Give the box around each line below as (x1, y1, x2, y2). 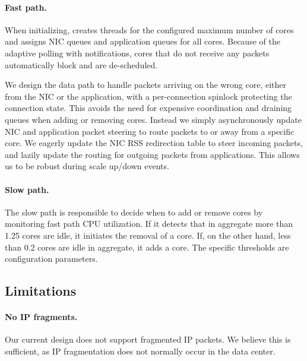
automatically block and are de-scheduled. (5, 58, 158, 71)
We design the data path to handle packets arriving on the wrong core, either (5, 78, 287, 91)
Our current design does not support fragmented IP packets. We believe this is (5, 333, 291, 346)
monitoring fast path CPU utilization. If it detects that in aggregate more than (5, 217, 293, 230)
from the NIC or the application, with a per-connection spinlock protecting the (5, 90, 292, 102)
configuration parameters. (5, 252, 98, 265)
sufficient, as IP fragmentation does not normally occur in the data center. (5, 344, 276, 357)
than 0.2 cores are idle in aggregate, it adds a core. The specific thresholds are (5, 240, 289, 253)
